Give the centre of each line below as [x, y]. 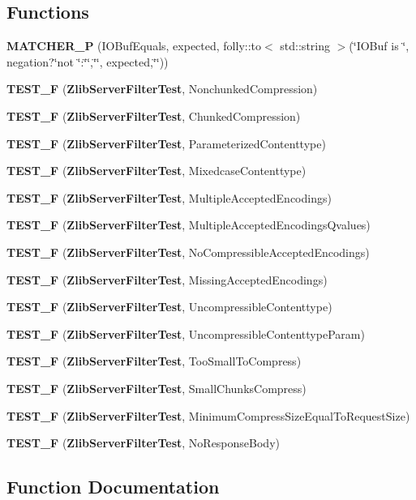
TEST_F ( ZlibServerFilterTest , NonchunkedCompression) [162, 89]
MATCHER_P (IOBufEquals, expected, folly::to [134, 46]
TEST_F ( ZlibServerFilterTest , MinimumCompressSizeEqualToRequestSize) [208, 415]
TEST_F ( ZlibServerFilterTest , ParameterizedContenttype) [166, 143]
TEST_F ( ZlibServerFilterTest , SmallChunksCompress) [157, 388]
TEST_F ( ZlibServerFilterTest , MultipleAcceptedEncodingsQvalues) [189, 225]
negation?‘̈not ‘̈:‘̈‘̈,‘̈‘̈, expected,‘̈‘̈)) [88, 61]
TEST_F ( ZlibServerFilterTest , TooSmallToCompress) [154, 361]
